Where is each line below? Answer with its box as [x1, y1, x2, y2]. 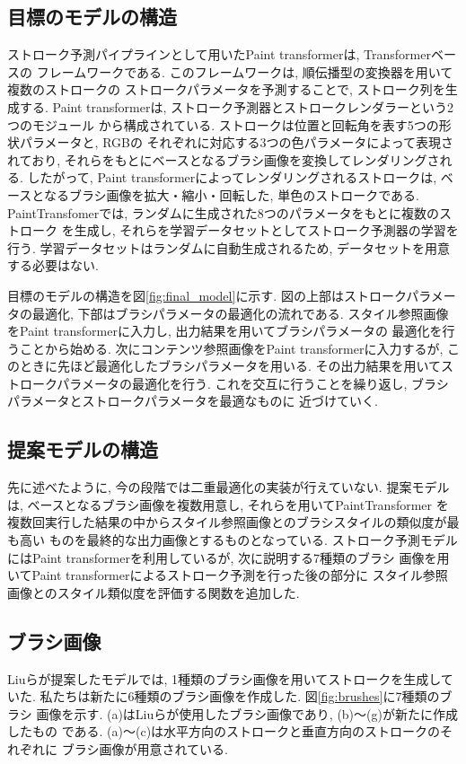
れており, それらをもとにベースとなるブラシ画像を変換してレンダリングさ [7, 150, 440, 169]
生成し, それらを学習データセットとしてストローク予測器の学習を [74, 221, 459, 240]
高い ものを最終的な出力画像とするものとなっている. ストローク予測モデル [19, 531, 458, 549]
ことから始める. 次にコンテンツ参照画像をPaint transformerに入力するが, [19, 338, 444, 357]
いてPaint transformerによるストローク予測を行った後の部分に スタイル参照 [7, 566, 448, 584]
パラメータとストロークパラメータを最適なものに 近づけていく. [7, 391, 379, 410]
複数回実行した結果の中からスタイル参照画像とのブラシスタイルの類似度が [7, 513, 447, 531]
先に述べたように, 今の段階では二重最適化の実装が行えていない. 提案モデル [7, 478, 450, 496]
